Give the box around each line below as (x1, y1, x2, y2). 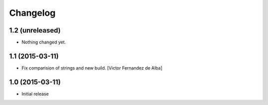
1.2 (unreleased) (9, 26, 61, 35)
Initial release (21, 91, 49, 97)
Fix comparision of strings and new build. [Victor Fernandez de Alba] (21, 65, 163, 71)
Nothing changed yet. (21, 39, 67, 45)
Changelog (9, 7, 56, 18)
